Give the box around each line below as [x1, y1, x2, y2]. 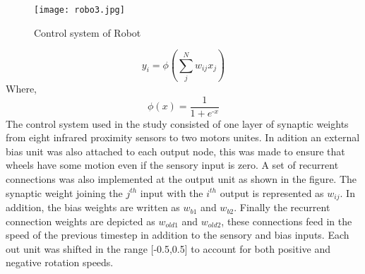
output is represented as [220, 185, 324, 200]
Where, [6, 81, 37, 95]
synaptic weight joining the [6, 185, 123, 200]
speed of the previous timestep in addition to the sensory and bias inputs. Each [6, 227, 349, 242]
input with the [140, 185, 203, 200]
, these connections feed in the [221, 213, 352, 228]
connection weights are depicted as [6, 213, 155, 228]
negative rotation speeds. [6, 255, 114, 270]
